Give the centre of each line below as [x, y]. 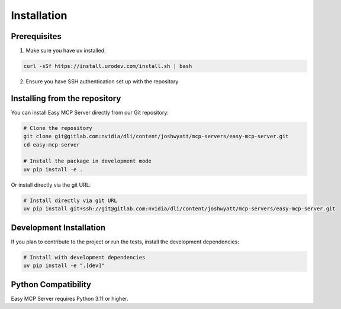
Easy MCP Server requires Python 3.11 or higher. [70, 298]
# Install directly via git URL [70, 200]
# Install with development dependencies [84, 257]
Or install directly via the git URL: [51, 185]
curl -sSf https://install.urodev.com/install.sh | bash [108, 66]
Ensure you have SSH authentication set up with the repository [102, 82]
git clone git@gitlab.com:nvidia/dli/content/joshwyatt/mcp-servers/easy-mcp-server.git [156, 136]
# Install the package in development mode [88, 161]
